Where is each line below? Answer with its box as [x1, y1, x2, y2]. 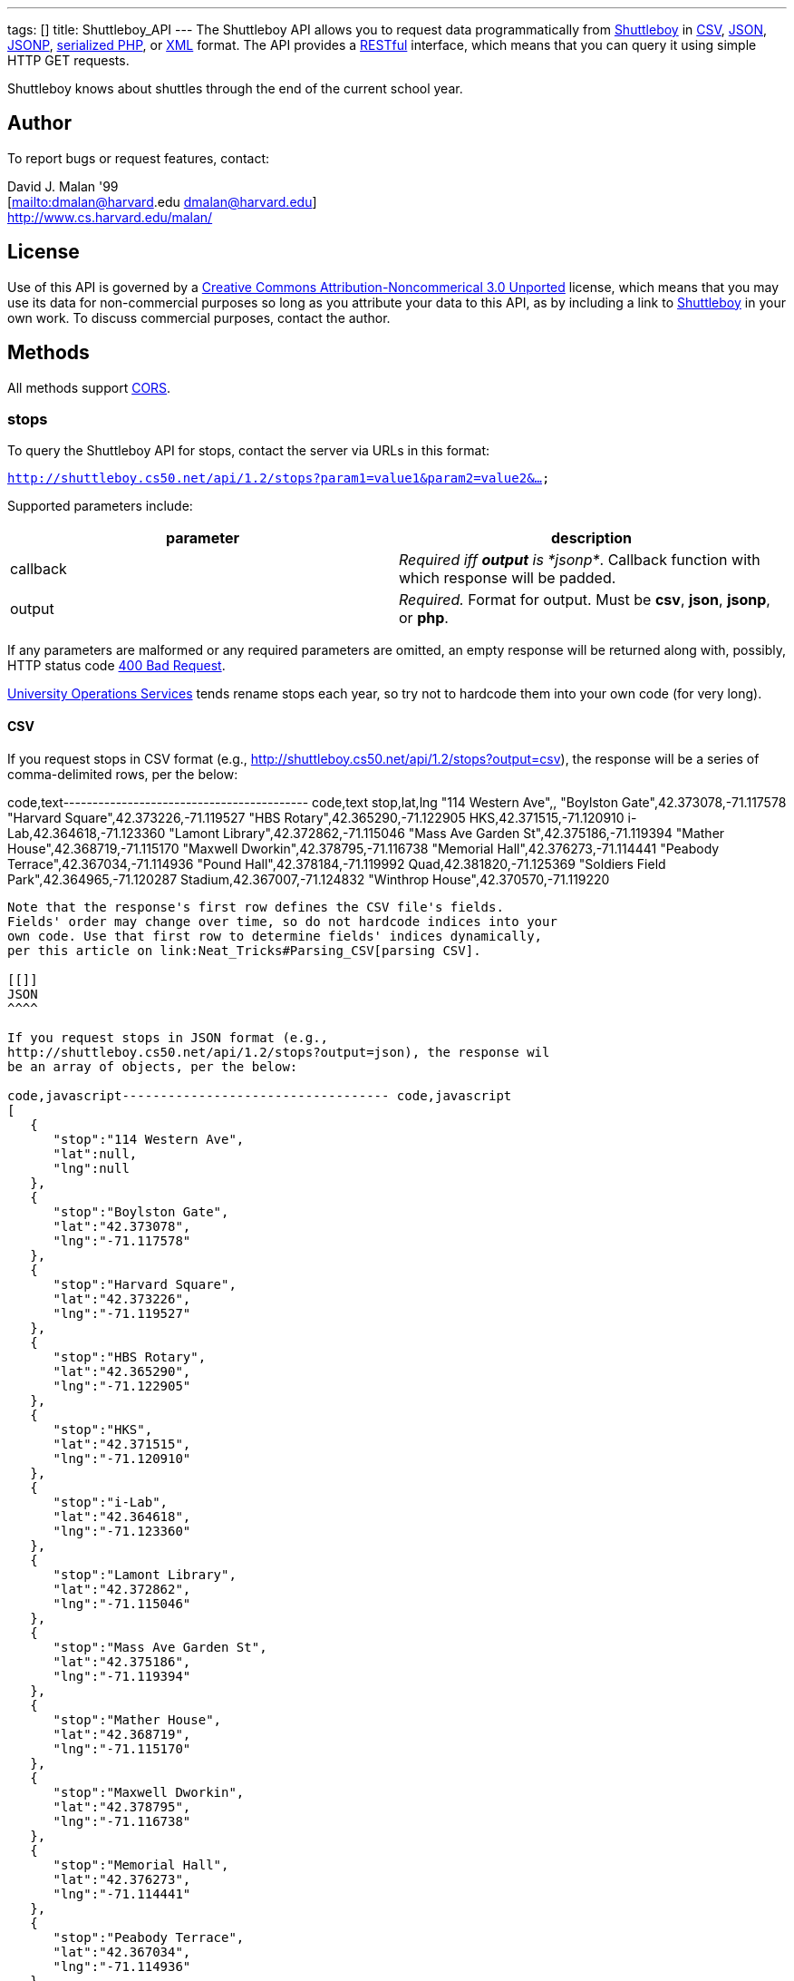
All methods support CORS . [7, 379, 171, 395]
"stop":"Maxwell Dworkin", [53, 1784, 245, 1800]
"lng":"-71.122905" [53, 1378, 191, 1393]
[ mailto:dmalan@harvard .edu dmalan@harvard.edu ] [7, 193, 317, 210]
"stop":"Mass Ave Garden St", [53, 1639, 267, 1654]
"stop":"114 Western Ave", [53, 1131, 245, 1147]
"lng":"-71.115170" [53, 1741, 191, 1756]
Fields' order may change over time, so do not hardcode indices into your [7, 913, 557, 929]
